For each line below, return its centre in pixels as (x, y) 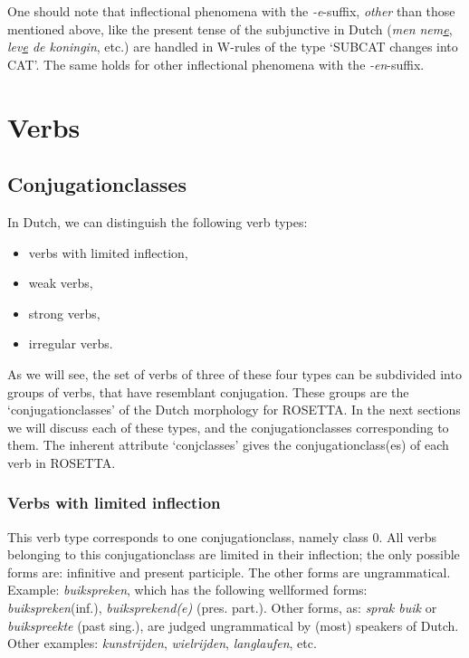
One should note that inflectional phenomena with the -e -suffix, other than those (231, 11)
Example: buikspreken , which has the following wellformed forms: (187, 590)
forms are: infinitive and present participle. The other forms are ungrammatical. (229, 572)
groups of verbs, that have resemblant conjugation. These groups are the (208, 391)
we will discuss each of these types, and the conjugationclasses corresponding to (228, 427)
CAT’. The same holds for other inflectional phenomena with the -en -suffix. (216, 64)
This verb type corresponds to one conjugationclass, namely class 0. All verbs (222, 536)
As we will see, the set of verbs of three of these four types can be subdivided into (234, 373)
